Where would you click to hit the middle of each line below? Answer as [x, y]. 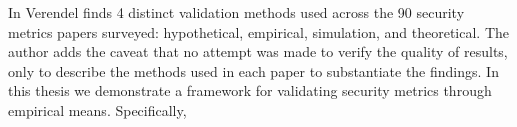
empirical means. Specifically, [97, 109]
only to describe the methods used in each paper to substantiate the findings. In [253, 70]
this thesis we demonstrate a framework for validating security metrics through [250, 90]
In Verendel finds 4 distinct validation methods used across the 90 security [236, 12]
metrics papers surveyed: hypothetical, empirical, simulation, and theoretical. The [259, 31]
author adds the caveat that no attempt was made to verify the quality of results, [258, 51]
